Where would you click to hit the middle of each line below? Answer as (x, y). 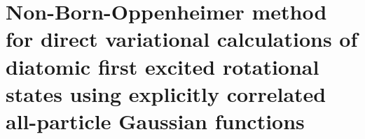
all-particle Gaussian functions (155, 120)
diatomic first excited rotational (163, 66)
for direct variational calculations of (182, 39)
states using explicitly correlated (166, 93)
